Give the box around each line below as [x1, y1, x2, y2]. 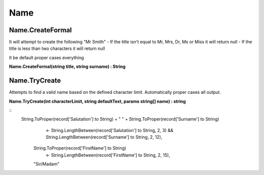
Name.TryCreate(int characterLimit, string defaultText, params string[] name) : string [9, 98, 186, 104]
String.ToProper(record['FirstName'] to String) [33, 145, 127, 151]
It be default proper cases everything [9, 54, 84, 61]
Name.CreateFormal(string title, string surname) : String [9, 64, 126, 69]
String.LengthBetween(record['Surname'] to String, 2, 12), [45, 134, 162, 140]
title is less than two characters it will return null [9, 45, 105, 51]
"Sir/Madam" [33, 161, 60, 167]
